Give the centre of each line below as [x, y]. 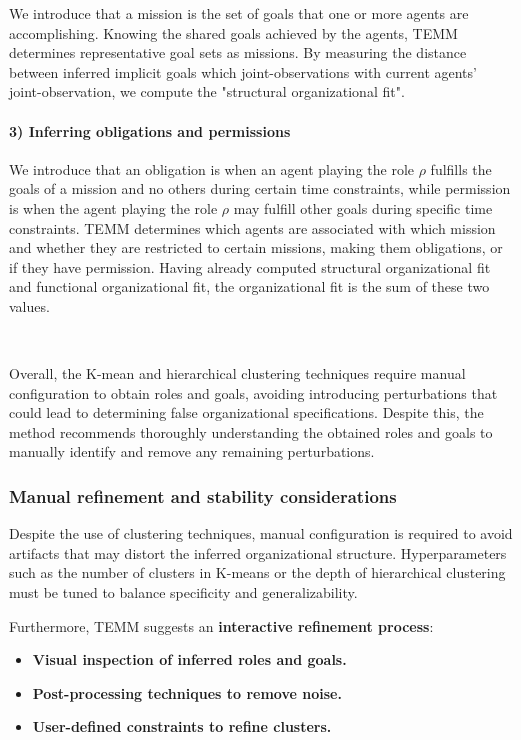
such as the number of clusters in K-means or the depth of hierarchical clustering [257, 572]
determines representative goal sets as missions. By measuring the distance [238, 52]
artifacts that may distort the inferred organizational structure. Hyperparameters [258, 552]
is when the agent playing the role [113, 207]
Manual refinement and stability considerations [203, 496]
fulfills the [461, 168]
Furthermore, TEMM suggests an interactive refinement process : [221, 625]
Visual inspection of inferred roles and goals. [189, 659]
